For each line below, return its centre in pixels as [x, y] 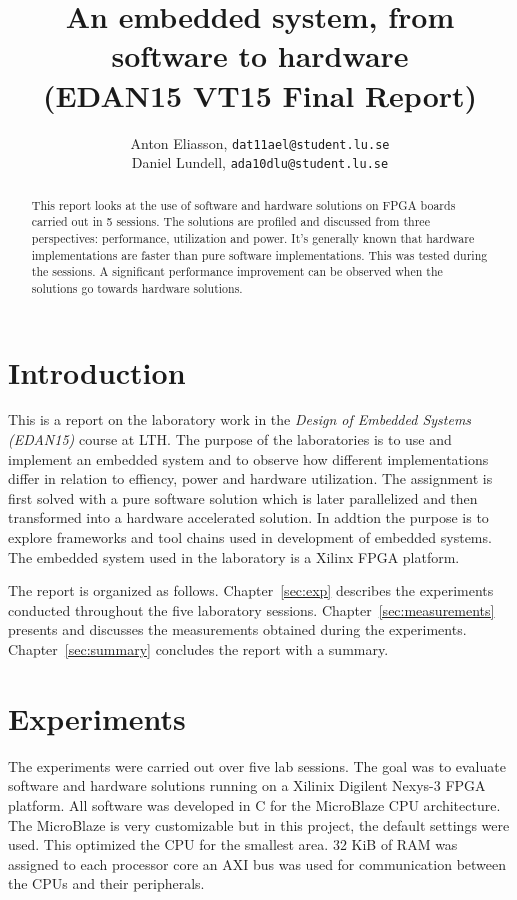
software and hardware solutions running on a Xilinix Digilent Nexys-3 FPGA [247, 785]
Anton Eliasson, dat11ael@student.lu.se [260, 142]
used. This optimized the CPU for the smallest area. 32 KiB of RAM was [233, 844]
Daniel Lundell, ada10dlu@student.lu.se [260, 162]
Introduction [97, 371]
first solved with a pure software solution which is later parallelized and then [243, 497]
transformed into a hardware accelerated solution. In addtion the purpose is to [248, 517]
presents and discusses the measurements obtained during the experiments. [237, 629]
